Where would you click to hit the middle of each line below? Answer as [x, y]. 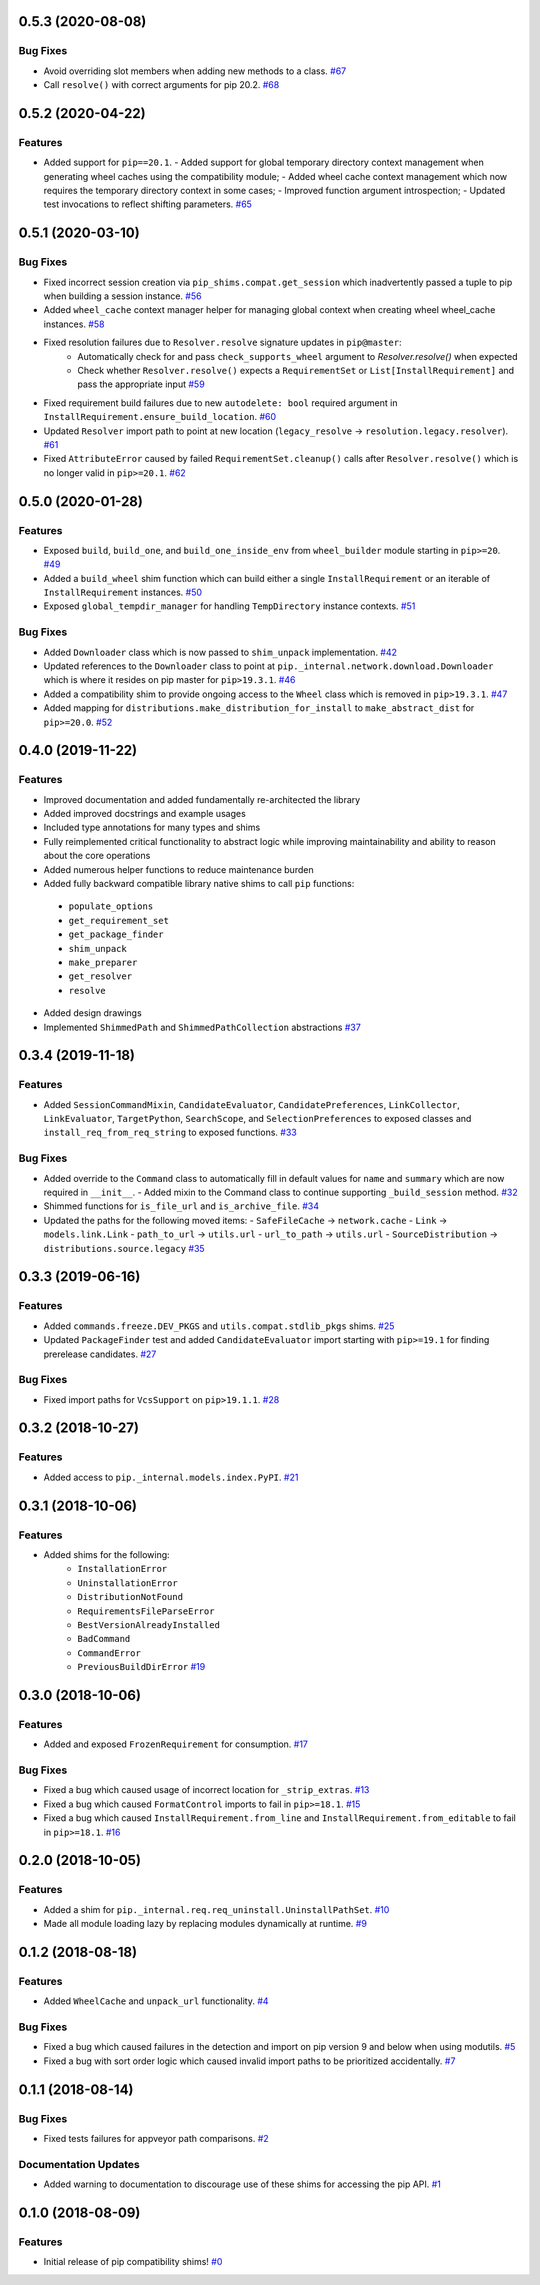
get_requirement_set [119, 920]
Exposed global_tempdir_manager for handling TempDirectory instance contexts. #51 [229, 606]
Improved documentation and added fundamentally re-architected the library [202, 799]
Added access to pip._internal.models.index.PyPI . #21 [171, 1477]
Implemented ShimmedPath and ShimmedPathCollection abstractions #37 [202, 1027]
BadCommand [104, 1639]
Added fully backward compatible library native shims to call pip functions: [199, 884]
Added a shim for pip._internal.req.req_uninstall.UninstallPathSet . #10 [216, 1909]
